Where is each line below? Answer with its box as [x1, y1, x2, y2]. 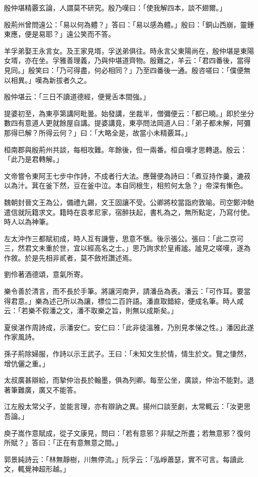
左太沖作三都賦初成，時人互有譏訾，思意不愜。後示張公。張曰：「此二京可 [4, 233, 244, 243]
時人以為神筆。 [4, 216, 53, 227]
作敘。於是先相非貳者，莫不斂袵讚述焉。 [4, 252, 136, 263]
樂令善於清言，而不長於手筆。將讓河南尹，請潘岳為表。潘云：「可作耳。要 [4, 286, 244, 296]
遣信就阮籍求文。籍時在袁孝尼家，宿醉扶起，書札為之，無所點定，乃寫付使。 [4, 206, 254, 217]
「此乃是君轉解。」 [4, 154, 63, 164]
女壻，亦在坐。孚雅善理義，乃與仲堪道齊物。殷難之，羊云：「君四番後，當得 [4, 55, 251, 66]
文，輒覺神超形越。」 [4, 464, 70, 474]
